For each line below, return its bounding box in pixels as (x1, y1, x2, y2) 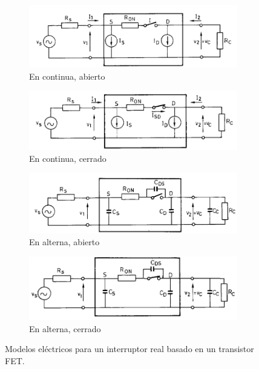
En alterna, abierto (29, 236, 100, 248)
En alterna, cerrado (29, 322, 101, 335)
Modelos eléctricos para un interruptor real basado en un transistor (5, 342, 254, 355)
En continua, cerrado (29, 152, 107, 164)
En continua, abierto (29, 69, 105, 82)
